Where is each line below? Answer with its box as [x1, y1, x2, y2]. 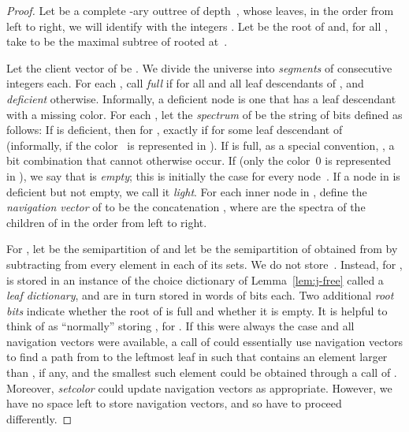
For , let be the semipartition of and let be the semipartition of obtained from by [6, 240, 398, 257]
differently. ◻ [6, 410, 73, 426]
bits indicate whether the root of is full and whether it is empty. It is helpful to [6, 302, 388, 318]
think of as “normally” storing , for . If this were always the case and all [6, 318, 355, 334]
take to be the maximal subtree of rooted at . [6, 33, 228, 50]
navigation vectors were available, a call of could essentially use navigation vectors [6, 333, 403, 349]
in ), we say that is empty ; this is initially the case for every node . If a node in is [6, 167, 400, 184]
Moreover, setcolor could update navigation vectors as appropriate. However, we [6, 379, 392, 396]
